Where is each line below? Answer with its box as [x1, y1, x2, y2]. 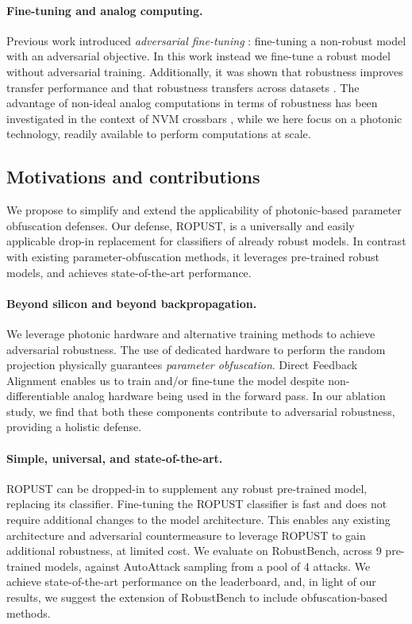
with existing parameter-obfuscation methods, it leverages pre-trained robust [6, 248, 380, 264]
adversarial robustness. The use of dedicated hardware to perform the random [6, 341, 386, 357]
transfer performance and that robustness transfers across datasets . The [6, 79, 360, 95]
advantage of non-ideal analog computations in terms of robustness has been [6, 94, 378, 111]
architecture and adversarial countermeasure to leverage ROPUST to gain [6, 526, 366, 543]
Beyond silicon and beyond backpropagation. [6, 295, 257, 311]
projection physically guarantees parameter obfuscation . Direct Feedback [6, 356, 358, 373]
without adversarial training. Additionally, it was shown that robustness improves [6, 63, 403, 79]
